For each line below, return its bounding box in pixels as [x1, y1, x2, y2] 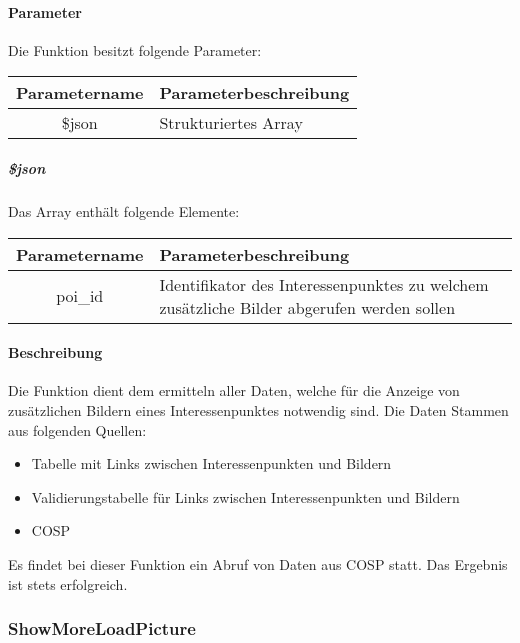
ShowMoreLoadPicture [8, 616, 196, 641]
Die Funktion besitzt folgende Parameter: [8, 39, 262, 60]
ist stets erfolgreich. [8, 573, 128, 594]
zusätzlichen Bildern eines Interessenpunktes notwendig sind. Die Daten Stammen [8, 399, 509, 420]
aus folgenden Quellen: [8, 419, 147, 440]
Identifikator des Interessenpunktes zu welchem [159, 272, 489, 296]
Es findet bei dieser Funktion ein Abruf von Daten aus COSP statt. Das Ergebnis [8, 553, 508, 574]
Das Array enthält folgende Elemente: [8, 200, 240, 221]
